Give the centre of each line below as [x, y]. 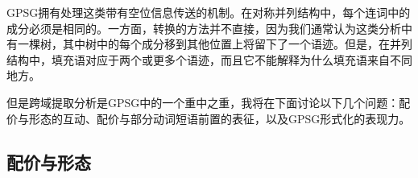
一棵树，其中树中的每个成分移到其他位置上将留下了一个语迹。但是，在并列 [215, 44]
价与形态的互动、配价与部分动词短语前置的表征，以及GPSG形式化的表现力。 [209, 118]
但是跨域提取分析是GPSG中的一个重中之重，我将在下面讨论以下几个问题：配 [209, 102]
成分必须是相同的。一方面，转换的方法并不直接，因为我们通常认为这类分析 [204, 28]
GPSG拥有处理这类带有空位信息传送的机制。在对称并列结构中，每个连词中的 [209, 12]
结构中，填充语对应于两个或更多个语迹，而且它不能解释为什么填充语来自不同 [209, 59]
